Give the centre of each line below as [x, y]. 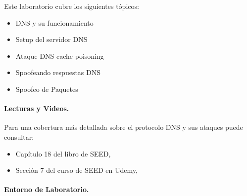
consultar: [19, 137]
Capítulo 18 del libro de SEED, [63, 153]
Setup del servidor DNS [51, 39]
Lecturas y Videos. [37, 108]
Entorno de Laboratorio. [47, 189]
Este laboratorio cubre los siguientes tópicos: [72, 6]
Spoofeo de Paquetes [47, 89]
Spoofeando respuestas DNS [58, 72]
